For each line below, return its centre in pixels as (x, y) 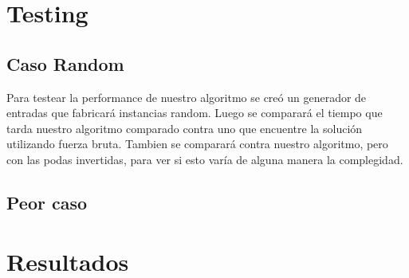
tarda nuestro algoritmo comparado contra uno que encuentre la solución (185, 128)
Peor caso (47, 202)
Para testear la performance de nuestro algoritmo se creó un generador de (187, 97)
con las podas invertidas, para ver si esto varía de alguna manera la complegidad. (205, 159)
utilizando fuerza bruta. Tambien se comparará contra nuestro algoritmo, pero (197, 144)
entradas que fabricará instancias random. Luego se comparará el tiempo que (195, 113)
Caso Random (65, 63)
